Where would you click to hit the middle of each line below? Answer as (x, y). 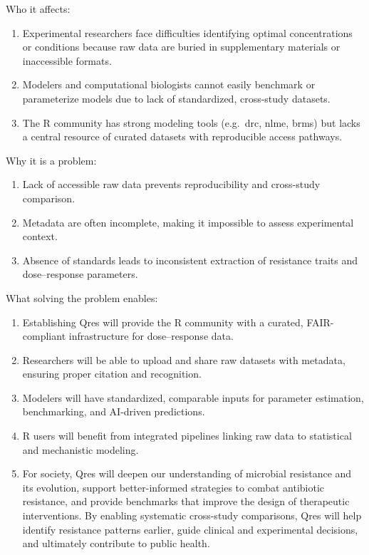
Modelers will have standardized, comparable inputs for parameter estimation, (193, 397)
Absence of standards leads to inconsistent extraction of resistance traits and (190, 260)
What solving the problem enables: (82, 297)
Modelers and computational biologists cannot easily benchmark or (169, 84)
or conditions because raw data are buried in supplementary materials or (181, 47)
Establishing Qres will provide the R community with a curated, (163, 322)
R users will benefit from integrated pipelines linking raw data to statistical (187, 436)
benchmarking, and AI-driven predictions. (114, 411)
